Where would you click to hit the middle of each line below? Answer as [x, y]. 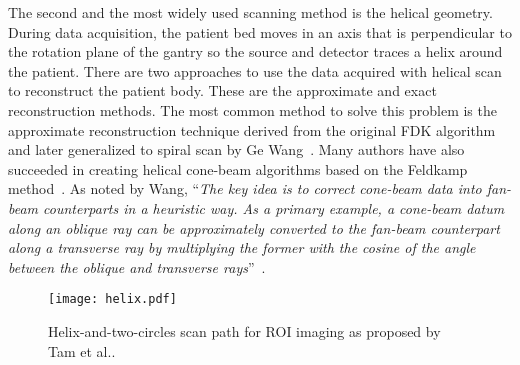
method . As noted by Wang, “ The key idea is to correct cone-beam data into [245, 188]
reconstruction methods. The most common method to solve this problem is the [252, 109]
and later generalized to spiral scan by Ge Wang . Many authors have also [236, 149]
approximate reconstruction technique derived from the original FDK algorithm [252, 129]
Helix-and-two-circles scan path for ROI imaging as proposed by [244, 330]
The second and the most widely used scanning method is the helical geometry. [250, 12]
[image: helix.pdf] [112, 299]
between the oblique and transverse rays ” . [137, 266]
